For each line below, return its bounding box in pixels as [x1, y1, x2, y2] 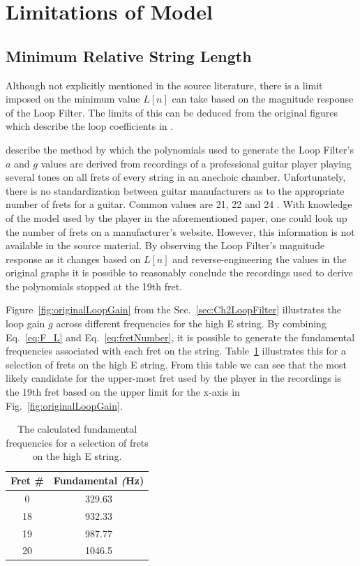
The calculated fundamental [17, 422, 137, 436]
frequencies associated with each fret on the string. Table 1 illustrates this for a [6, 343, 347, 358]
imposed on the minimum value [6, 91, 140, 106]
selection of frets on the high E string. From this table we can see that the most [6, 357, 347, 371]
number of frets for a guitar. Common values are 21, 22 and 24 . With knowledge [6, 197, 352, 211]
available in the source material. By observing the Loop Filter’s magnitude [6, 238, 325, 253]
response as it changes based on [6, 251, 141, 266]
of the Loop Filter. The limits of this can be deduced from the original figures [6, 105, 338, 119]
